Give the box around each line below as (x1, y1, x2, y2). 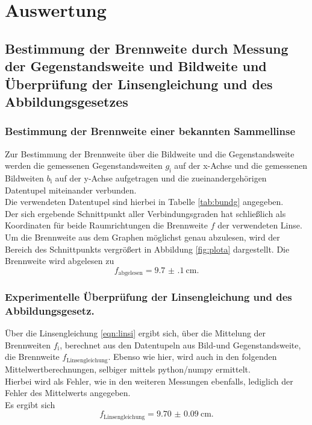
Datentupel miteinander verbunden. (5, 183, 137, 196)
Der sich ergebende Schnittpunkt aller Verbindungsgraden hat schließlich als (5, 207, 286, 219)
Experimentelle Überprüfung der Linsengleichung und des (5, 289, 292, 304)
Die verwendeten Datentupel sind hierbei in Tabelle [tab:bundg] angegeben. (5, 195, 284, 208)
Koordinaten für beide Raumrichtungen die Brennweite (5, 219, 208, 231)
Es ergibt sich (5, 398, 55, 411)
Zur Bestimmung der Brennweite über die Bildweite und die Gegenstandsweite (5, 147, 295, 160)
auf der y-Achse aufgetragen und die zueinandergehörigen (55, 171, 267, 184)
